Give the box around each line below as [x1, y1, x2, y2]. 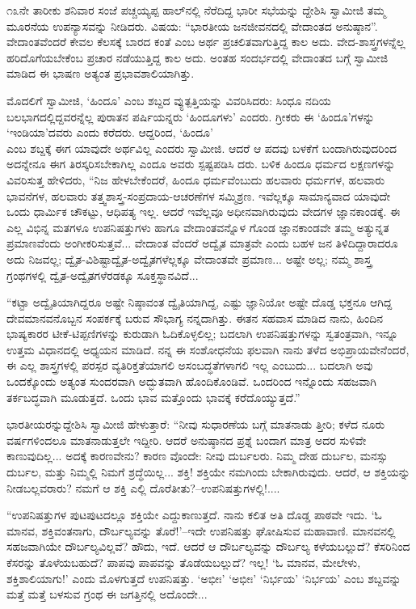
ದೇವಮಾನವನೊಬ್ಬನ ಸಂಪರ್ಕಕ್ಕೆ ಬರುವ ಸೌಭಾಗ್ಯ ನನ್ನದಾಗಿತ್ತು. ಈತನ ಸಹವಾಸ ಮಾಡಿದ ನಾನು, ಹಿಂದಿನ [6, 309, 384, 326]
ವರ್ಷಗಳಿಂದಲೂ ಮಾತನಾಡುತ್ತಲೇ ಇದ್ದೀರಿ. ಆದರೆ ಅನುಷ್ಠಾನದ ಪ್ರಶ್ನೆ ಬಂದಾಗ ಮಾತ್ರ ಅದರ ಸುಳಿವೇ [6, 431, 367, 448]
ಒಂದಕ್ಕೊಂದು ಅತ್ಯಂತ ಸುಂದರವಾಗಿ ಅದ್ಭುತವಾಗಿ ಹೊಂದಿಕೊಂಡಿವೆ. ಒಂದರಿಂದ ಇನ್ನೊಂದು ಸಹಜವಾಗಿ [6, 373, 376, 390]
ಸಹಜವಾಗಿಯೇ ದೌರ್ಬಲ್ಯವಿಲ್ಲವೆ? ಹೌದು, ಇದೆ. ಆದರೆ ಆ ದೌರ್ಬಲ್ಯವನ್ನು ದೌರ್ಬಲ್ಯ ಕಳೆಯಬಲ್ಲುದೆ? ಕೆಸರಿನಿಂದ [6, 538, 410, 555]
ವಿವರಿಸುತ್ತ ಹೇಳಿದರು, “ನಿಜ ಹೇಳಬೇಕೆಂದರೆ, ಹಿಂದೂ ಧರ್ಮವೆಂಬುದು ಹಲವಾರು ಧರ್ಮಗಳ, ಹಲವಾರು [6, 171, 385, 188]
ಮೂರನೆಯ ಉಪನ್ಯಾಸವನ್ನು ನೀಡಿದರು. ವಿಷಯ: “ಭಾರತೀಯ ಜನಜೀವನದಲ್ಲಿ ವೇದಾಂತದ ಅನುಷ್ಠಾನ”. [6, 17, 378, 34]
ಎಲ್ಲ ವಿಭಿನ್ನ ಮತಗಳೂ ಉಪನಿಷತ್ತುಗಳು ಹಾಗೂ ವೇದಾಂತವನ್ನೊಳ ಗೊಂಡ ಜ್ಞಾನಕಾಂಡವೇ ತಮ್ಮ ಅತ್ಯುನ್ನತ [6, 218, 389, 235]
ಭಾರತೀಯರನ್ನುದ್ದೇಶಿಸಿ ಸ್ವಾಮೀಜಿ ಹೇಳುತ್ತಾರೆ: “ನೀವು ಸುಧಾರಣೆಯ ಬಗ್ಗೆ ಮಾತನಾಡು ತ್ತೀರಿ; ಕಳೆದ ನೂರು [6, 416, 385, 433]
